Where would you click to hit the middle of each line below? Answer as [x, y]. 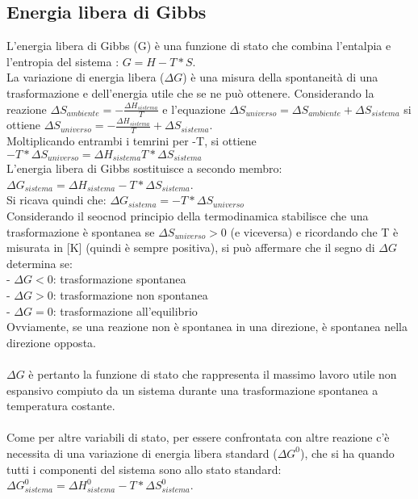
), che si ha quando [347, 453]
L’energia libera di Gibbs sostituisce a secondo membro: [144, 168]
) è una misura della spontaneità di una [280, 77]
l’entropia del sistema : [63, 61]
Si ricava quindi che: [56, 200]
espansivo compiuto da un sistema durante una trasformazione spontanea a [192, 390]
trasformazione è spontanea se [81, 231]
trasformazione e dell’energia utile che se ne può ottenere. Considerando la [190, 92]
